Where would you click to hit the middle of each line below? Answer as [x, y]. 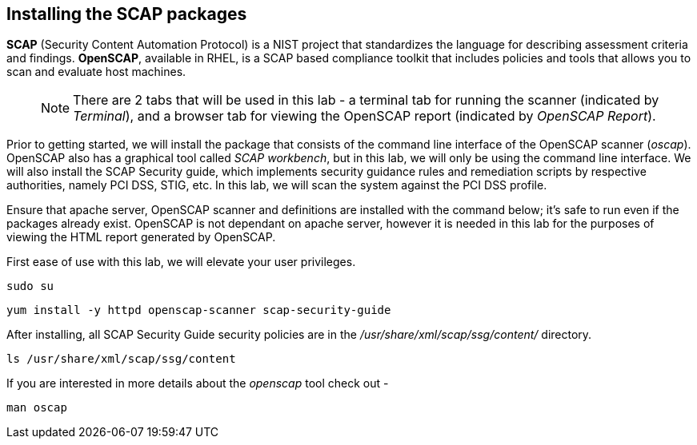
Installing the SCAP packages [127, 14]
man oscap [37, 408]
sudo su [30, 286]
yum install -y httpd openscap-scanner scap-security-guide [199, 310]
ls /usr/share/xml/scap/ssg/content [121, 359]
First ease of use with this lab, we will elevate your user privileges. [181, 262]
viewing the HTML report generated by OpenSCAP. [141, 237]
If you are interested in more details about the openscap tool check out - [198, 383]
